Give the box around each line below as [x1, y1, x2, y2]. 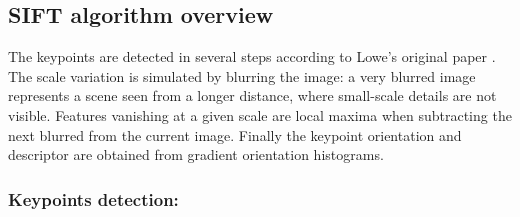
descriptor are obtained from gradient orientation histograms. [8, 144, 384, 165]
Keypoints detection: [8, 186, 179, 211]
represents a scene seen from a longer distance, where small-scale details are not [8, 85, 497, 106]
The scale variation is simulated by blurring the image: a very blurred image [8, 65, 476, 86]
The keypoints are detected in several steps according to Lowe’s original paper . [8, 46, 496, 67]
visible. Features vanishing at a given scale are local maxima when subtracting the [8, 104, 512, 125]
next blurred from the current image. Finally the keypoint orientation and [8, 124, 462, 145]
